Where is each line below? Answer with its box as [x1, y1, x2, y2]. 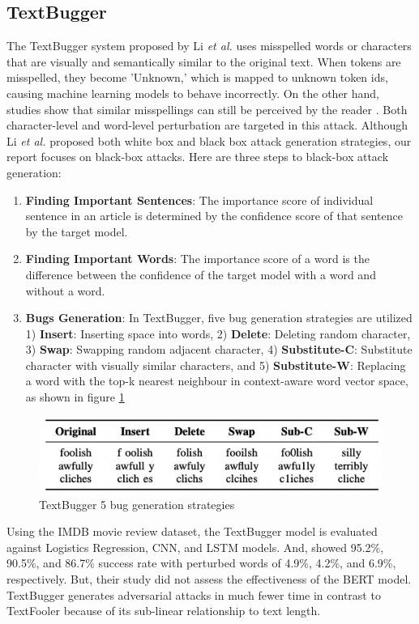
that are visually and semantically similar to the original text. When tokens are [6, 53, 401, 70]
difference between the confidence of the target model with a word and [25, 265, 376, 282]
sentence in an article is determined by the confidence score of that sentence [25, 207, 403, 224]
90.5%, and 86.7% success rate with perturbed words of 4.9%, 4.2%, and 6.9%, [6, 554, 396, 571]
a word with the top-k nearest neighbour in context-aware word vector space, [25, 372, 408, 389]
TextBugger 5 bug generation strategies [39, 495, 235, 512]
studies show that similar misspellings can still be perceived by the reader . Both [6, 100, 408, 117]
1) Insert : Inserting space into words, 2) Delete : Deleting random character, [25, 325, 411, 342]
